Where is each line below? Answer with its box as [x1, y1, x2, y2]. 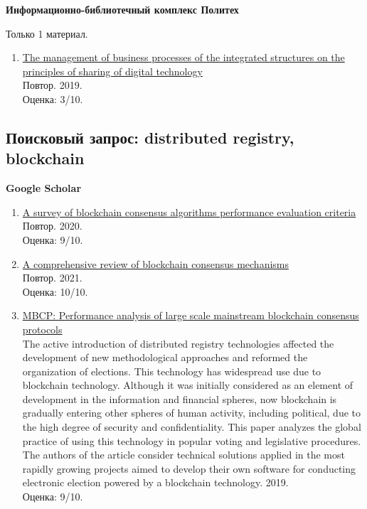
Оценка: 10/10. [22, 284, 88, 299]
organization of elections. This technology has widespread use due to [22, 363, 321, 378]
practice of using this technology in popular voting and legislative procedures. [22, 433, 361, 448]
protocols [22, 321, 63, 336]
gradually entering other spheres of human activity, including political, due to [22, 405, 361, 420]
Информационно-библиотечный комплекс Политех [6, 2, 239, 16]
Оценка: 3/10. [22, 91, 83, 106]
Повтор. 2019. [22, 77, 83, 92]
